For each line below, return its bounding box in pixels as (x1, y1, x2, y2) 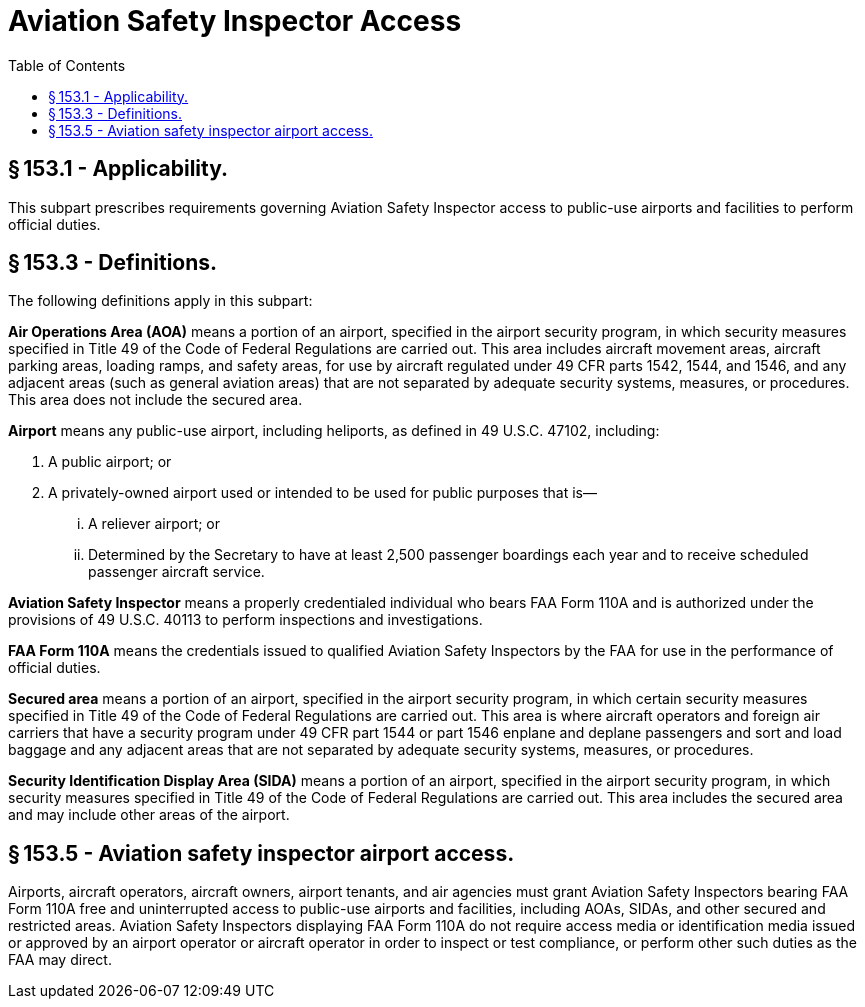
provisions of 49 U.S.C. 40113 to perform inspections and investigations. (8, 611, 483, 629)
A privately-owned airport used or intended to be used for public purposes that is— (48, 484, 597, 502)
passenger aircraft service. (88, 563, 265, 581)
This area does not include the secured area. (8, 391, 303, 409)
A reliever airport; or (88, 515, 221, 533)
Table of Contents (8, 56, 126, 74)
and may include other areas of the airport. (8, 806, 290, 824)
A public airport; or (48, 453, 172, 471)
